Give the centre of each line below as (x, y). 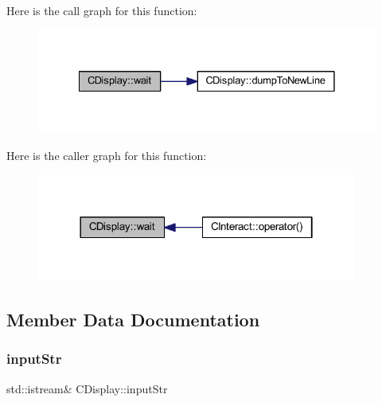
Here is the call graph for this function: (102, 10)
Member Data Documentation (133, 320)
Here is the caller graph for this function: (107, 155)
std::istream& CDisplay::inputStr (87, 388)
